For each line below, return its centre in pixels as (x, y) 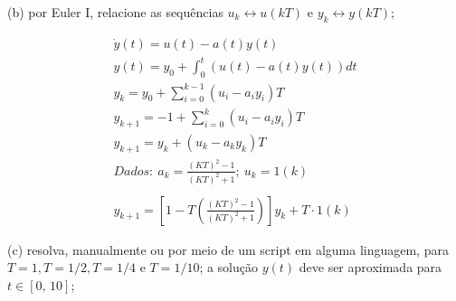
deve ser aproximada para (370, 267)
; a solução (229, 267)
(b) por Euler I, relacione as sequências (115, 12)
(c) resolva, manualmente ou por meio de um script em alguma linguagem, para (228, 249)
